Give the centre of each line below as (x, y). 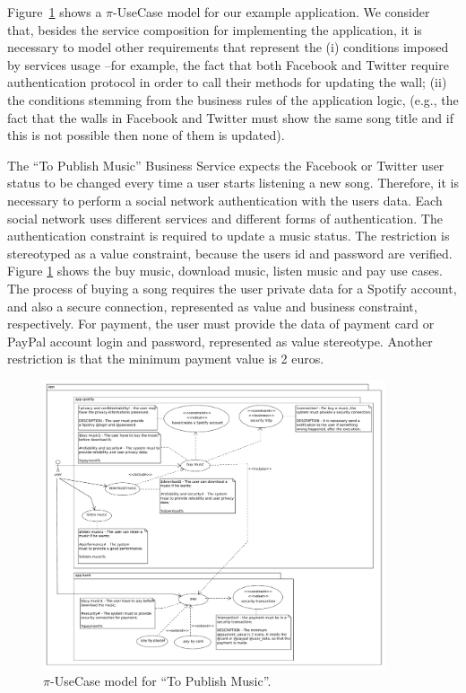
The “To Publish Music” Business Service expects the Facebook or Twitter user (226, 165)
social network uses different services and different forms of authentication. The (225, 218)
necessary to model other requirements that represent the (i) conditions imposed (228, 47)
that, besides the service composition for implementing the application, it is (215, 29)
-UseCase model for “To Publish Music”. (160, 681)
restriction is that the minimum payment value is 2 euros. (166, 359)
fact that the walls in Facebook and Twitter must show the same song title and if (230, 117)
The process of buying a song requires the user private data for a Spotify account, (232, 288)
